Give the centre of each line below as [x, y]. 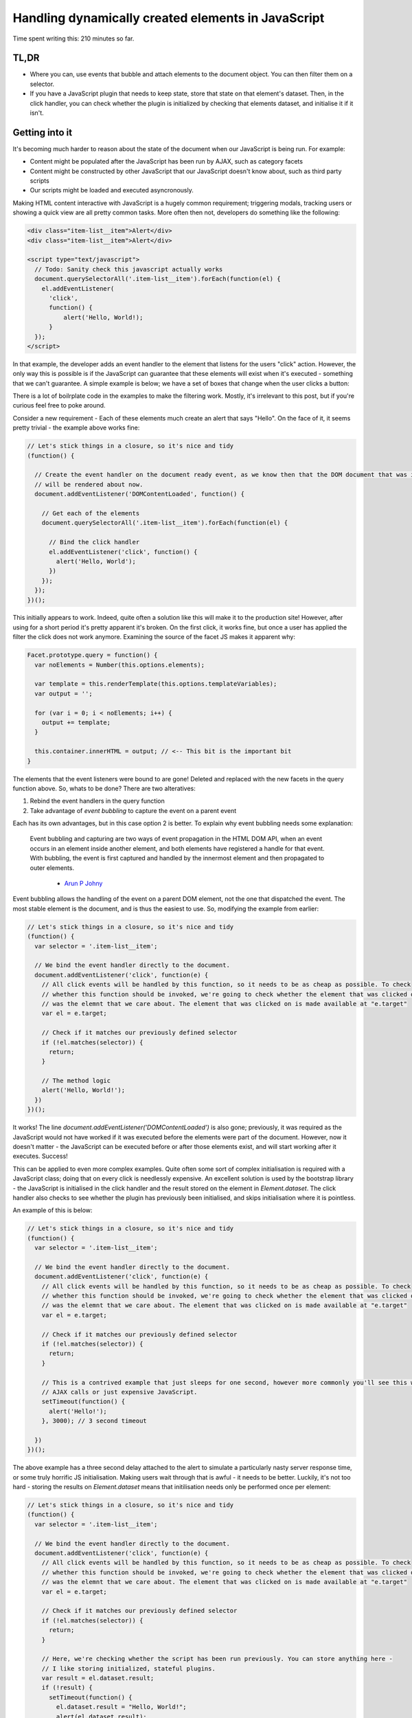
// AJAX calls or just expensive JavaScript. [119, 1392]
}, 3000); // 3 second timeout [94, 1421]
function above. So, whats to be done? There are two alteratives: [104, 788]
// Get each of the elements [91, 513]
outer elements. [52, 868]
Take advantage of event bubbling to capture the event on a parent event [133, 810]
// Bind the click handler [94, 542]
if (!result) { [67, 1688]
